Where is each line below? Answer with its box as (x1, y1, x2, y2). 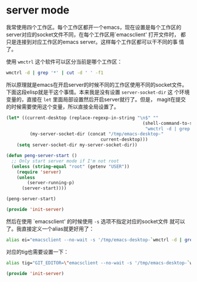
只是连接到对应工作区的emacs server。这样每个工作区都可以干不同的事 (6, 38, 178, 45)
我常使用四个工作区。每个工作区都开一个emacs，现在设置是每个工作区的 (6, 23, 182, 30)
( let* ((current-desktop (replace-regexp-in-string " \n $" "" (6, 115, 159, 121)
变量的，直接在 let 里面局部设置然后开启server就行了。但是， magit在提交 (6, 96, 186, 103)
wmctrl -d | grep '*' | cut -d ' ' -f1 (6, 70, 104, 76)
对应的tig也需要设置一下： (6, 248, 69, 255)
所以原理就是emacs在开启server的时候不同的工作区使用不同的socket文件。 (6, 81, 188, 88)
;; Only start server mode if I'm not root (11, 158, 119, 164)
